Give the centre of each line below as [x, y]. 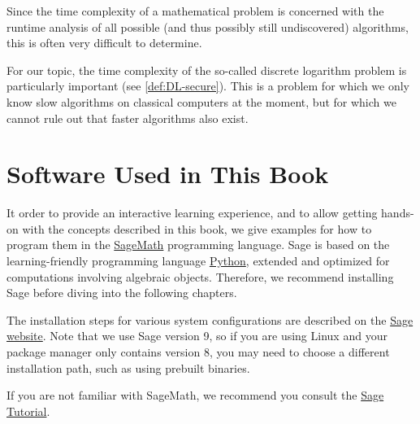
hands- [398, 213]
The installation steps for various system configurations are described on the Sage [210, 319]
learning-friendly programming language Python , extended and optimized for [198, 261]
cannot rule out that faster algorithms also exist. [128, 118]
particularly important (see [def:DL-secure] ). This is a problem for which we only [208, 86]
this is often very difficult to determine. [104, 43]
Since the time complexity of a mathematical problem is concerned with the [195, 11]
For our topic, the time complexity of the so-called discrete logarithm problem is [207, 70]
